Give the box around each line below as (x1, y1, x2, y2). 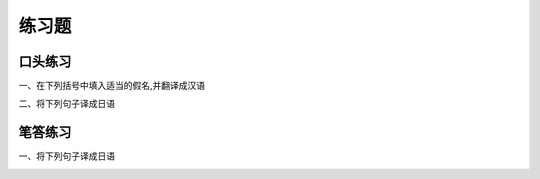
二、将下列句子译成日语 (18, 98, 115, 110)
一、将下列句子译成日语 (18, 150, 115, 162)
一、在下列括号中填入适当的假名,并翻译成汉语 (18, 80, 206, 92)
